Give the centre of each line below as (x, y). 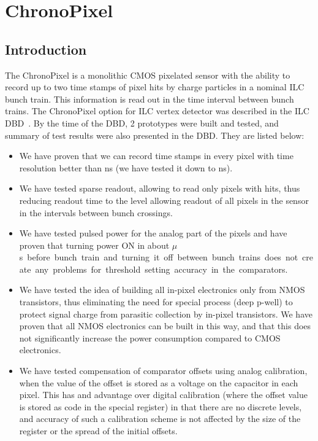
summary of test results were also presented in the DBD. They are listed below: (155, 135)
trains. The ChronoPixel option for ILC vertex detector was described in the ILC (157, 111)
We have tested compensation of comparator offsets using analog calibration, (163, 371)
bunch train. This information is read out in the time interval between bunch (150, 99)
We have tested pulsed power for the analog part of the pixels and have (153, 233)
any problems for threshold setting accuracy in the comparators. (161, 269)
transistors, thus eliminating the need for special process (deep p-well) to (156, 302)
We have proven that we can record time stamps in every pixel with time (156, 156)
